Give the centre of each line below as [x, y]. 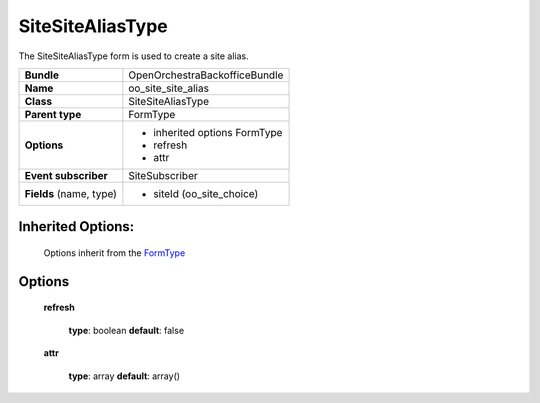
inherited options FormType [218, 132]
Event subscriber [66, 175]
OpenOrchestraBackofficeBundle [206, 75]
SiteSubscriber [163, 175]
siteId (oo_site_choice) [206, 193]
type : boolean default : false [126, 330]
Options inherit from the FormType [114, 252]
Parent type [53, 114]
